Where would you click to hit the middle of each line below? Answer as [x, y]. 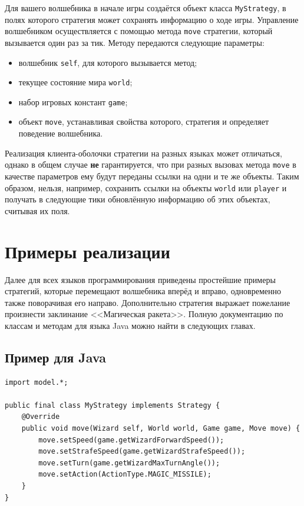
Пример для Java [55, 357]
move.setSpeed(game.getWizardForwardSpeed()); [131, 440]
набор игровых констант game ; [73, 101]
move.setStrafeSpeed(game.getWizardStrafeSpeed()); [142, 452]
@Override [41, 417]
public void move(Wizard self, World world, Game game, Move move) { [161, 429]
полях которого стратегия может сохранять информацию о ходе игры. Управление [152, 19]
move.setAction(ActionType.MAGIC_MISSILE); [125, 475]
